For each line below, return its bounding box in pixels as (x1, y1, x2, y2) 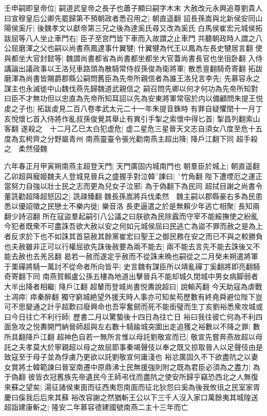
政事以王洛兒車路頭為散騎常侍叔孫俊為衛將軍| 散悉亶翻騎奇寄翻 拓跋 (32, 63, 263, 73)
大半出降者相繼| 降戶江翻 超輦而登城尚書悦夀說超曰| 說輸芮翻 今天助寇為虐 (4, 281, 255, 292)
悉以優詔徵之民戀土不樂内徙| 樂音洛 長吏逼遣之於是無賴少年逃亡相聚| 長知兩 (4, 201, 260, 211)
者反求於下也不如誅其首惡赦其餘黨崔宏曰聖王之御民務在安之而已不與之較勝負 (4, 231, 263, 242)
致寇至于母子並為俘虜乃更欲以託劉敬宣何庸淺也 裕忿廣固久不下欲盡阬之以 (4, 351, 251, 362)
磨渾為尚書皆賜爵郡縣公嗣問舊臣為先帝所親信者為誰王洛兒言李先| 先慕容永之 (4, 73, 260, 84)
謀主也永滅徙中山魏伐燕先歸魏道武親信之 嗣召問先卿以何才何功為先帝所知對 (4, 83, 258, 93)
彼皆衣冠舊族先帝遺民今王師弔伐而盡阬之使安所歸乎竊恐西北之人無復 (28, 371, 258, 382)
